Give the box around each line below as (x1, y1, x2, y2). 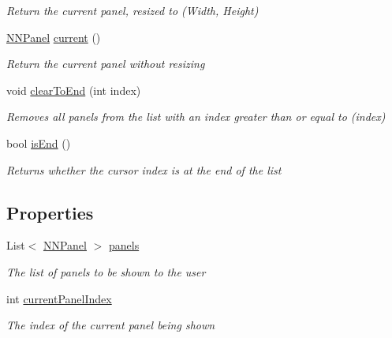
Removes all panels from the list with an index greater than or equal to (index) (6, 108, 386, 125)
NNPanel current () (6, 28, 101, 45)
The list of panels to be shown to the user (6, 263, 206, 280)
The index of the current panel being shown (6, 317, 215, 333)
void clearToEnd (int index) (6, 81, 141, 98)
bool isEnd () (6, 134, 71, 151)
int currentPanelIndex (6, 290, 112, 306)
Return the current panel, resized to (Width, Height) (6, 2, 259, 18)
